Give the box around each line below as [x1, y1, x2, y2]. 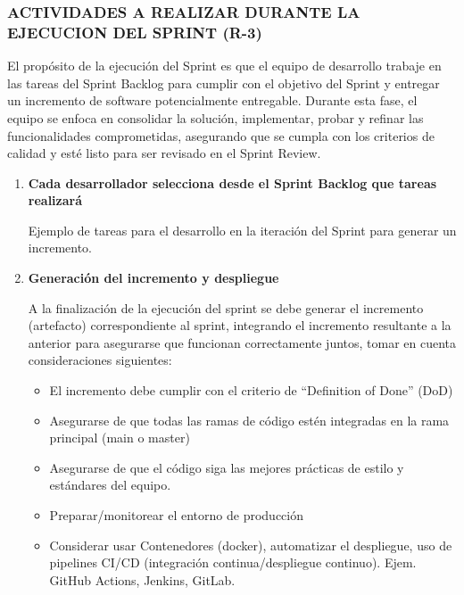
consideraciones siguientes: [28, 351, 172, 369]
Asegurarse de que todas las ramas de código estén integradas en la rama [49, 410, 450, 429]
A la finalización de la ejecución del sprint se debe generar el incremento [28, 298, 424, 317]
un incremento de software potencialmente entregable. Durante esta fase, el [7, 91, 418, 110]
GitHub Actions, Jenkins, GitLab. [49, 570, 236, 589]
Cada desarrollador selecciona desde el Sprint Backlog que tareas [28, 173, 437, 192]
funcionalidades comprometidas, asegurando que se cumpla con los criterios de [7, 126, 435, 145]
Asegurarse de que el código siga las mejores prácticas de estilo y [49, 458, 404, 476]
